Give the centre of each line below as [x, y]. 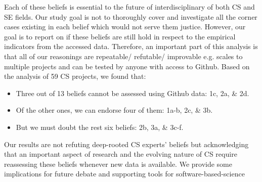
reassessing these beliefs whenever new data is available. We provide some [118, 164]
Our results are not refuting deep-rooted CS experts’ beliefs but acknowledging [126, 144]
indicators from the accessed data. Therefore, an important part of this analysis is [131, 46]
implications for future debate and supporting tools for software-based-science [124, 174]
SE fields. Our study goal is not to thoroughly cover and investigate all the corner [131, 16]
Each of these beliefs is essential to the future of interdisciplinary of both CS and [129, 7]
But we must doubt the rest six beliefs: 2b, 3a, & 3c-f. [100, 127]
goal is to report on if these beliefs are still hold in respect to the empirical [120, 36]
